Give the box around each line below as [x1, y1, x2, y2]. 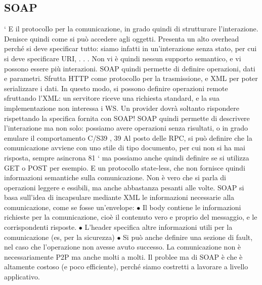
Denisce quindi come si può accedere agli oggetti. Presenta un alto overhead [4, 33, 239, 44]
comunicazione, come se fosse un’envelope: [4, 201, 135, 212]
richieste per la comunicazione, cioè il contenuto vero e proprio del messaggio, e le [4, 212, 257, 222]
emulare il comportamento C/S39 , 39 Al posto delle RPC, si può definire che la [4, 132, 252, 143]
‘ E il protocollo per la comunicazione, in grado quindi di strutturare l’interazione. [4, 23, 258, 34]
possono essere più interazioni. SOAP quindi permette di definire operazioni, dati [4, 63, 255, 73]
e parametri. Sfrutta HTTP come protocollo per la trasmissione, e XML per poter [4, 73, 258, 84]
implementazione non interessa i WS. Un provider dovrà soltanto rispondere [4, 102, 239, 113]
